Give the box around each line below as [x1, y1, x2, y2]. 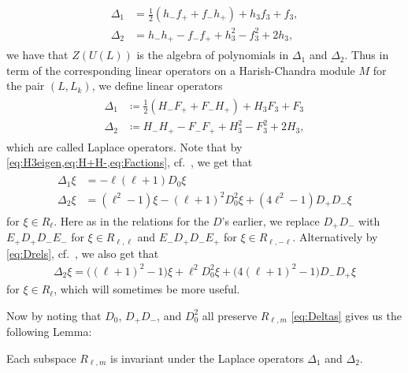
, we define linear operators [91, 77, 223, 94]
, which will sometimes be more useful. [54, 281, 240, 297]
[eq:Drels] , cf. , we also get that [6, 244, 159, 261]
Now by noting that [6, 307, 102, 323]
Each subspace [6, 349, 76, 366]
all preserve [202, 307, 258, 323]
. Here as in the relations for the [54, 212, 210, 229]
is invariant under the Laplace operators [110, 349, 304, 366]
